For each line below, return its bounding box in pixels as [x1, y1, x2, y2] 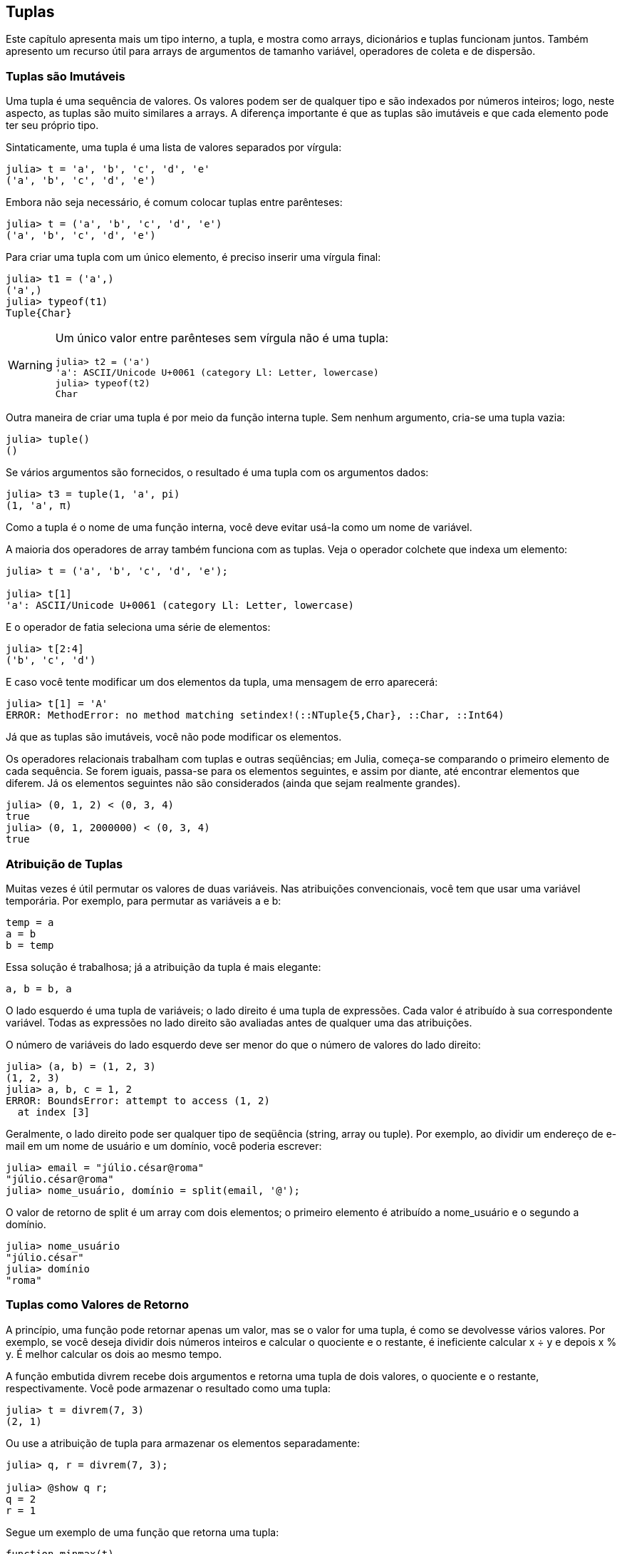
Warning [8, 358, 53, 373]
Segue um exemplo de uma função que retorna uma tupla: [6, 1525, 279, 1538]
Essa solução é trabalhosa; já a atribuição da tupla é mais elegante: [6, 960, 321, 973]
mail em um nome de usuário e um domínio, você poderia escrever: [6, 1139, 322, 1152]
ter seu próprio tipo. [6, 119, 99, 132]
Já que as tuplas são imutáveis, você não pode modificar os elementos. [6, 731, 342, 743]
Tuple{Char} [6, 307, 72, 319]
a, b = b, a [6, 982, 72, 994]
